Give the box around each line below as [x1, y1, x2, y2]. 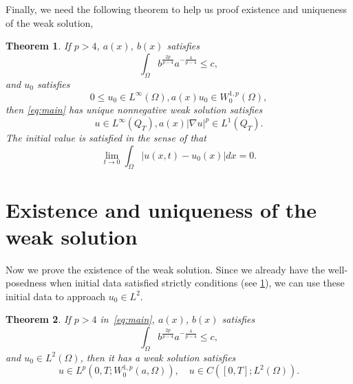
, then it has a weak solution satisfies [80, 350, 236, 364]
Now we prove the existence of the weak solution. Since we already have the [6, 262, 325, 276]
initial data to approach [6, 289, 106, 303]
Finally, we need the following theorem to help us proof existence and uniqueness [6, 2, 347, 16]
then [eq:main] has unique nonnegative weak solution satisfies [6, 102, 263, 117]
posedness [6, 275, 47, 290]
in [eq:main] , [100, 312, 155, 326]
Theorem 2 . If [6, 312, 71, 326]
